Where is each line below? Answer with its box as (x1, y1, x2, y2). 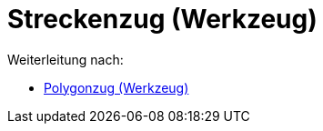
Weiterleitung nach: (7, 51, 124, 67)
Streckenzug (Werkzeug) (7, 4, 318, 35)
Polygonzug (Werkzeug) (44, 79, 189, 96)
